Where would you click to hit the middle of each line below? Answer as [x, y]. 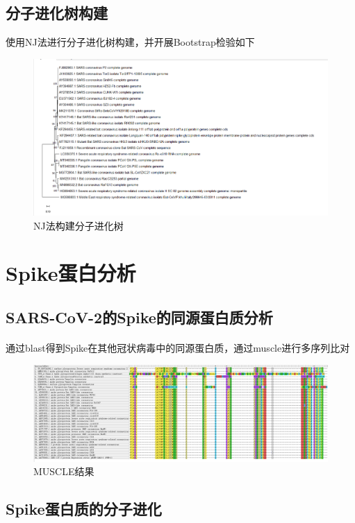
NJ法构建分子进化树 [79, 225]
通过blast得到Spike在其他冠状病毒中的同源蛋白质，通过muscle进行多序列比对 [178, 348]
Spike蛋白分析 [71, 273]
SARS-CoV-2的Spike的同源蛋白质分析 [139, 317]
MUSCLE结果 [64, 471]
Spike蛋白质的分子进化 [84, 509]
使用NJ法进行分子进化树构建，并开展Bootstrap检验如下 [130, 42]
